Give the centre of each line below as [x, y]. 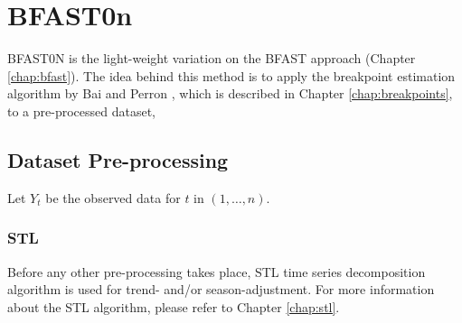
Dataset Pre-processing [118, 159]
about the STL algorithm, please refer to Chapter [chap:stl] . [174, 306]
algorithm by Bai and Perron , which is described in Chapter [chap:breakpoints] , [230, 93]
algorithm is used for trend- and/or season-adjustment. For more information [221, 289]
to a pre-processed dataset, [82, 111]
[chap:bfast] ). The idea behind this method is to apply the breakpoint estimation [231, 75]
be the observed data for [113, 197]
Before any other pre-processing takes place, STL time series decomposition [217, 271]
